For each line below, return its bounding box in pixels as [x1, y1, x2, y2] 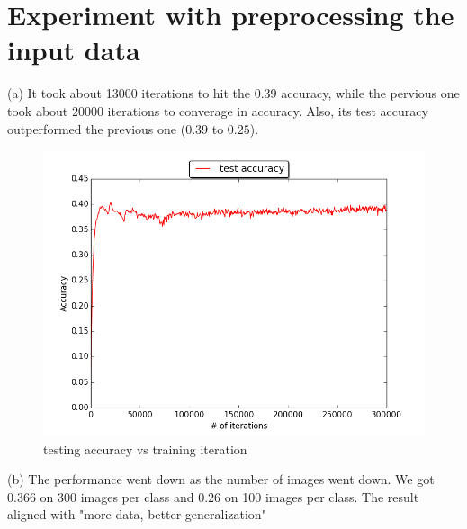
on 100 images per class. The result [224, 487, 419, 506]
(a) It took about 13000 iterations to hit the [7, 84, 251, 103]
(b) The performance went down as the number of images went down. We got [7, 470, 435, 489]
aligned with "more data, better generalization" [7, 505, 266, 524]
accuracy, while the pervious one [281, 84, 460, 103]
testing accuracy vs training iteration [43, 439, 247, 458]
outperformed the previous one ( [7, 119, 186, 138]
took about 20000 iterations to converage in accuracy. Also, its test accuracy [7, 101, 428, 120]
